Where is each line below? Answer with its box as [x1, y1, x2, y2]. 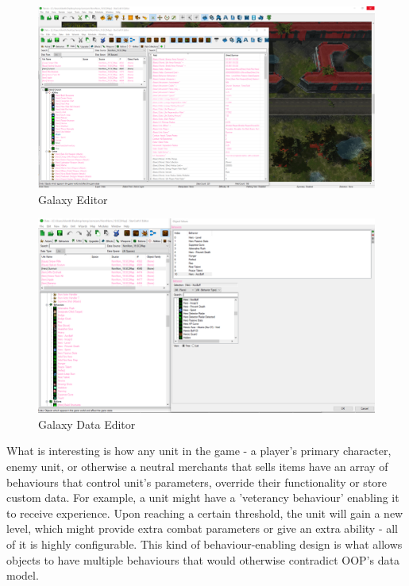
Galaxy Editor [38, 191, 108, 207]
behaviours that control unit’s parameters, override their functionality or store [6, 473, 388, 490]
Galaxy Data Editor [38, 415, 136, 432]
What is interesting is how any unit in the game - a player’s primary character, [6, 442, 392, 459]
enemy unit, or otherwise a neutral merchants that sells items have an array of [6, 458, 388, 475]
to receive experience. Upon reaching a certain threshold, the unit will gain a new [6, 504, 403, 521]
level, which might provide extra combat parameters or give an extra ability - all [6, 520, 399, 537]
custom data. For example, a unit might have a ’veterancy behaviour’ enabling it [6, 489, 399, 506]
